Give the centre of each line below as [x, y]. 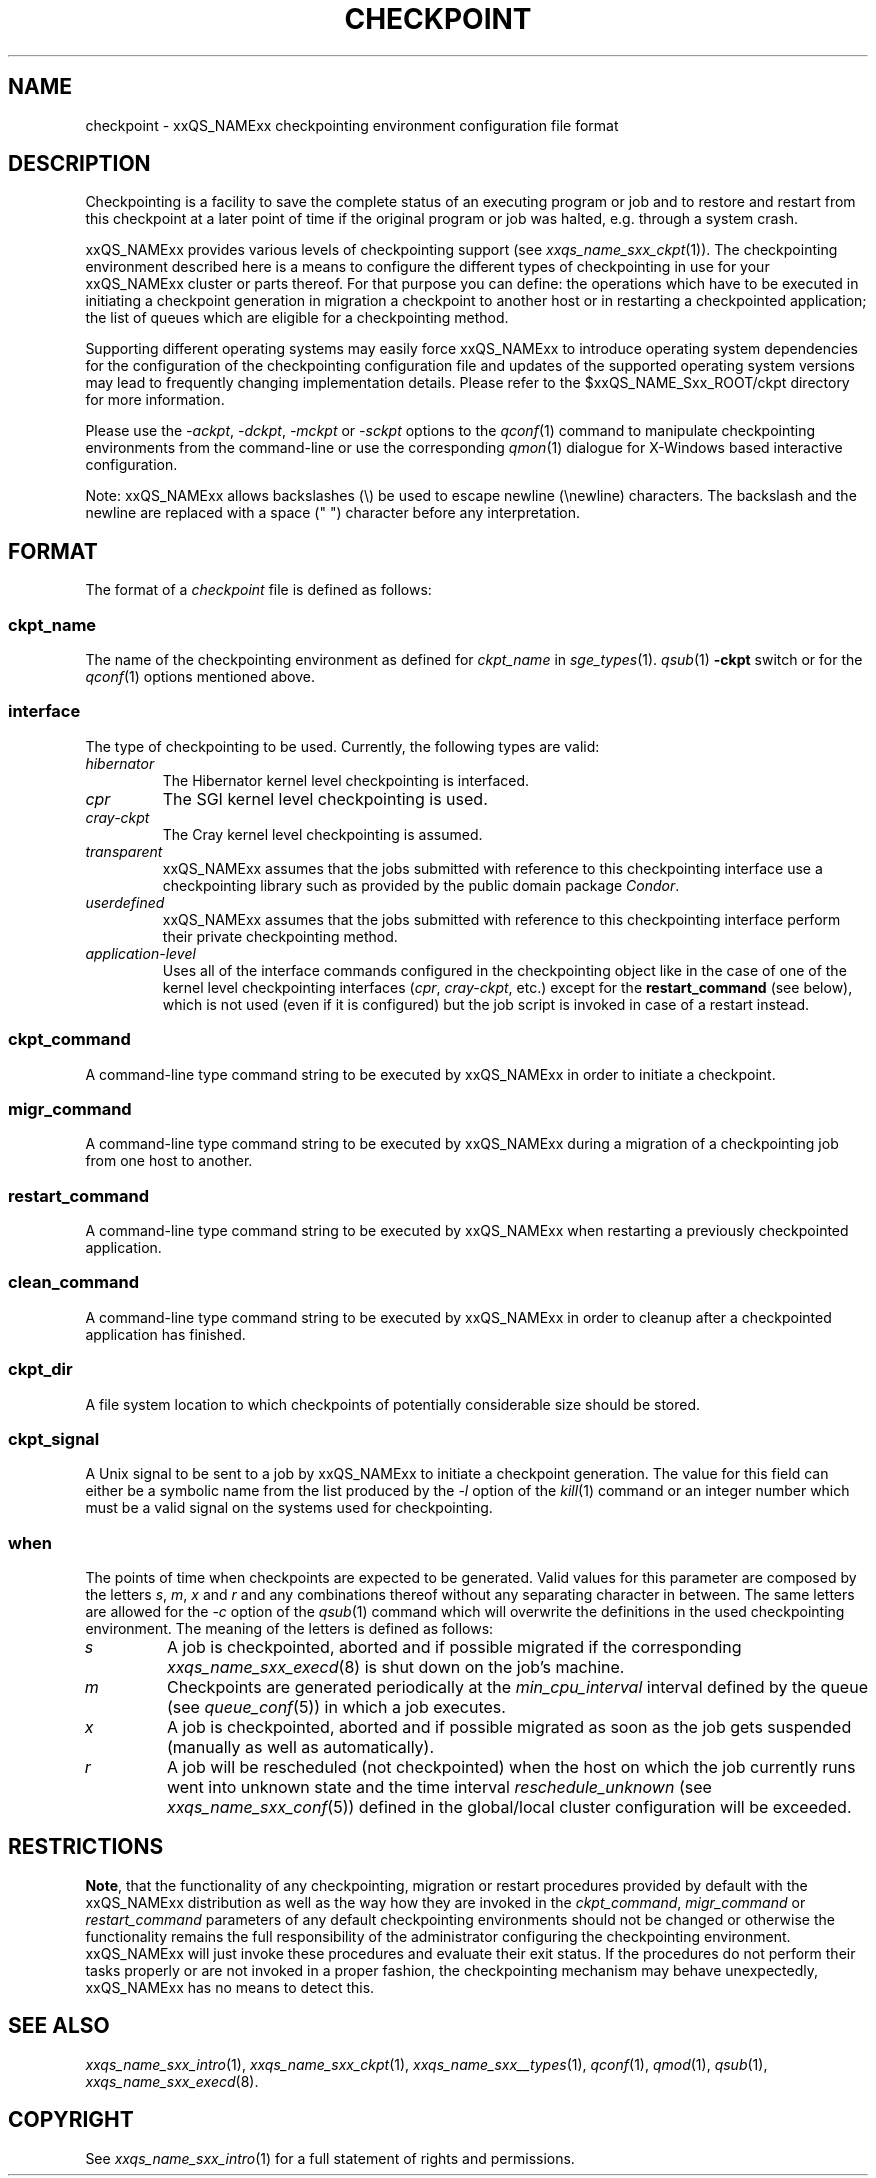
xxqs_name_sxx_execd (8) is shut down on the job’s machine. [395, 1667]
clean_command [73, 1282]
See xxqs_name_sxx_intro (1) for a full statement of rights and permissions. [330, 2158]
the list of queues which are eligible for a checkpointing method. [297, 318]
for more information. [155, 400]
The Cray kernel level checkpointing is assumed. [322, 834]
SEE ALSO [59, 2026]
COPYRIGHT [71, 2120]
